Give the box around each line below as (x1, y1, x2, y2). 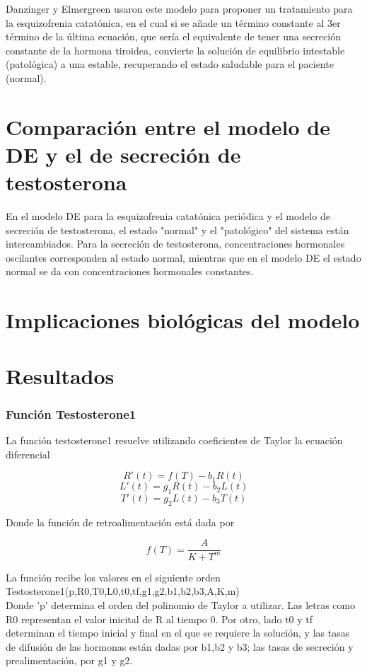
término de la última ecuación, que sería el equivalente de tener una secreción (6, 29, 341, 44)
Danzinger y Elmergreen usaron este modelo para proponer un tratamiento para (6, 1, 353, 16)
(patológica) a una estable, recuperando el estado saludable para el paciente (6, 57, 334, 71)
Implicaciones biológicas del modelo (6, 306, 360, 335)
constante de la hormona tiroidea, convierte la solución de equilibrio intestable (6, 42, 345, 57)
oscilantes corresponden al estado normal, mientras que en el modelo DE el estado (6, 250, 361, 265)
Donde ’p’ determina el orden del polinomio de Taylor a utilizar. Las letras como (6, 597, 356, 612)
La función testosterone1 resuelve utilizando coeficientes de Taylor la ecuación (6, 433, 343, 447)
